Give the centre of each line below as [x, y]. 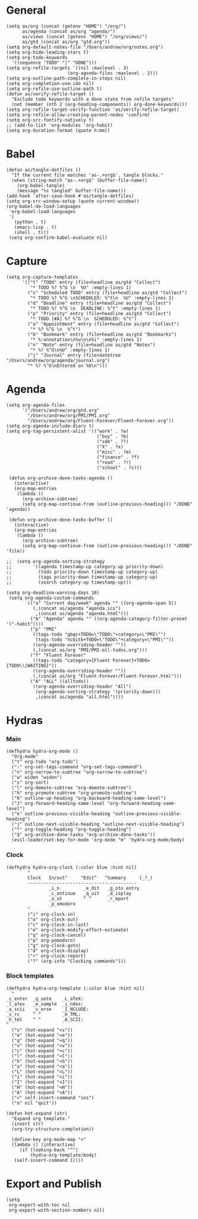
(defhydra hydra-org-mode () [42, 752]
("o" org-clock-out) [53, 919]
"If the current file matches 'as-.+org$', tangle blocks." [87, 175]
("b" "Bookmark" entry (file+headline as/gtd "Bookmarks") [102, 334]
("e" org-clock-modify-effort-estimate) [78, 930]
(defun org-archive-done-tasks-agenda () [61, 478]
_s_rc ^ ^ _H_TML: [44, 1014]
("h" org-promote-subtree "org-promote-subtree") [74, 793]
